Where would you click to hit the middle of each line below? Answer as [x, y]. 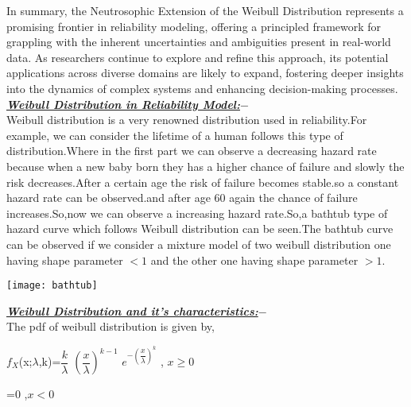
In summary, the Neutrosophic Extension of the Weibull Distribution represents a [205, 10]
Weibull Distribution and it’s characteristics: [132, 310]
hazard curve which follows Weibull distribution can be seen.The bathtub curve [200, 229]
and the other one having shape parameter [254, 260]
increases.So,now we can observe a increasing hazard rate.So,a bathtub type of [197, 213]
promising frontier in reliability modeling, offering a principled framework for [194, 26]
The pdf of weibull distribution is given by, [111, 326]
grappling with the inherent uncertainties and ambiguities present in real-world [199, 42]
